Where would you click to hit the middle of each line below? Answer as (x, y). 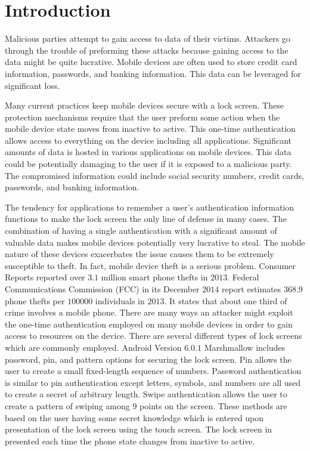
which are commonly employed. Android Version (93, 347)
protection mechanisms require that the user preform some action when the (142, 117)
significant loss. (32, 85)
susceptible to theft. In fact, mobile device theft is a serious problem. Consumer (150, 265)
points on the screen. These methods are (213, 405)
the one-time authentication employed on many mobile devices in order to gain (149, 324)
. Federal (243, 277)
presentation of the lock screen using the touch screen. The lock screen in (139, 429)
